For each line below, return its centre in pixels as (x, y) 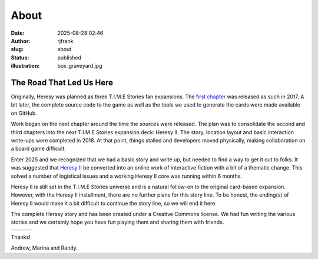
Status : (20, 57)
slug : (17, 49)
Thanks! (21, 237)
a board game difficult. (38, 149)
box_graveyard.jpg (80, 66)
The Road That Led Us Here (62, 82)
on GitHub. (24, 113)
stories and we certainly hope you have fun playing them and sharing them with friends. (117, 222)
